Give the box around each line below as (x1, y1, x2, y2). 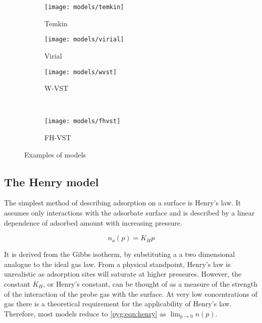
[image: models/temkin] (44, 4, 124, 11)
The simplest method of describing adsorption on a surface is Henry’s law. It (4, 197, 241, 208)
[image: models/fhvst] (44, 118, 121, 125)
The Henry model (4, 174, 99, 189)
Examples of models (24, 149, 86, 159)
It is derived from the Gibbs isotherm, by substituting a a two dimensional (4, 249, 235, 259)
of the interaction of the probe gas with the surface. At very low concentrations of (4, 288, 257, 299)
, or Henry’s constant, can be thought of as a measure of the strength (43, 278, 258, 289)
